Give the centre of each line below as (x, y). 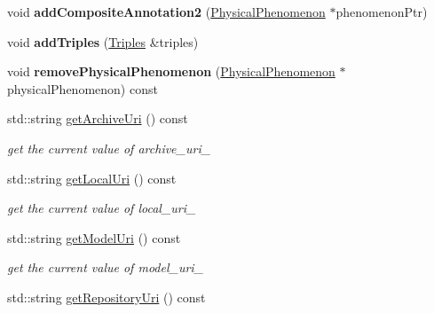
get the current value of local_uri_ (102, 208)
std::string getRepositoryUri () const (107, 297)
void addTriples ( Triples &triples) (103, 41)
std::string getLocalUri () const (92, 178)
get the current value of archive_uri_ (109, 148)
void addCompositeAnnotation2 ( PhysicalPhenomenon (166, 12)
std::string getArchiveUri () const (98, 118)
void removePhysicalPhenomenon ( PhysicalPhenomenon (171, 71)
